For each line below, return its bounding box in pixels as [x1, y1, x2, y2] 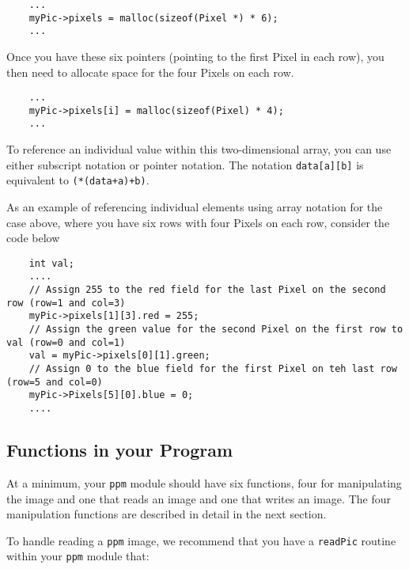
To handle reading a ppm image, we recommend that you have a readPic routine [6, 532, 396, 548]
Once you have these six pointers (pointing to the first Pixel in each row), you [6, 47, 384, 64]
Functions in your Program [6, 438, 233, 462]
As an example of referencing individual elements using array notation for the [6, 199, 383, 215]
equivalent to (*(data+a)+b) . [6, 172, 150, 188]
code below [6, 229, 60, 246]
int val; [28, 257, 74, 269]
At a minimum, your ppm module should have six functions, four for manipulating [6, 474, 402, 491]
